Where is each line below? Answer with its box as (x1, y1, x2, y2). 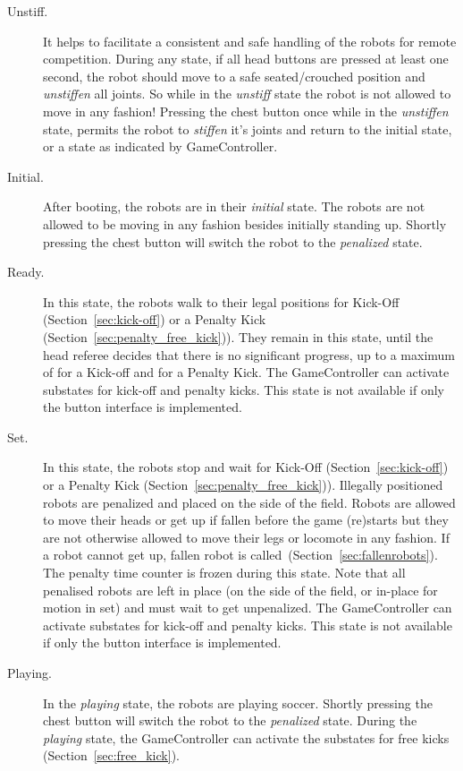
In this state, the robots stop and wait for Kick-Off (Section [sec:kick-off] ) (43, 458, 449, 476)
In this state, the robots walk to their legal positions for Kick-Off (43, 292, 400, 311)
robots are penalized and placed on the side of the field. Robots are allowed (43, 493, 456, 511)
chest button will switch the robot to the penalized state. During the (43, 711, 417, 730)
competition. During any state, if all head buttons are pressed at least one (43, 49, 449, 68)
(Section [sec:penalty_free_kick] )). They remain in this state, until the (43, 327, 434, 346)
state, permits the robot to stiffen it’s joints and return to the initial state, (43, 119, 452, 138)
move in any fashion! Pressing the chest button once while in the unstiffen (43, 101, 449, 120)
